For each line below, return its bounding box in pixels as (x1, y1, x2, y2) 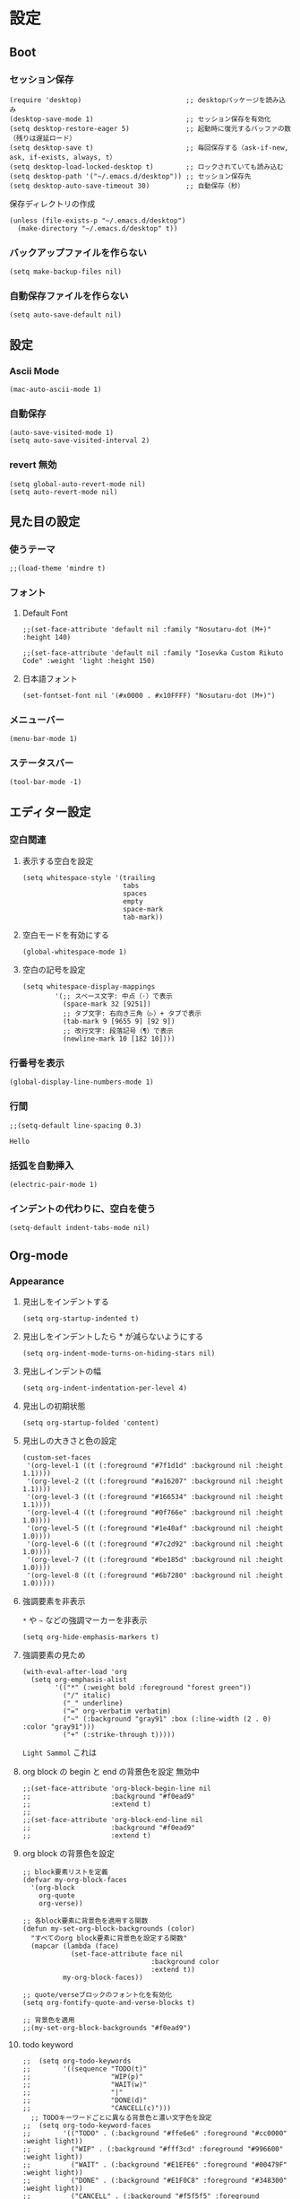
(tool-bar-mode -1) (9, 778, 82, 787)
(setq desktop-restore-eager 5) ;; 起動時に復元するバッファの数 (9, 124, 291, 133)
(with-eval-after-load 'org (21, 1667, 127, 1676)
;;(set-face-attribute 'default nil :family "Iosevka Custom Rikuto (21, 648, 284, 658)
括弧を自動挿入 (9, 1159, 74, 1172)
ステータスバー (9, 756, 74, 769)
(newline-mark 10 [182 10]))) (62, 1034, 176, 1043)
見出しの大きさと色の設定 (21, 1435, 117, 1445)
